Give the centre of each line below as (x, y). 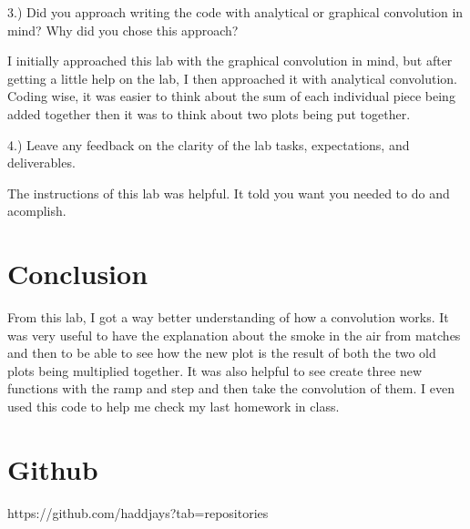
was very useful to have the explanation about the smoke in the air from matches (234, 335)
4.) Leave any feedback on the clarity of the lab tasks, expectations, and (209, 144)
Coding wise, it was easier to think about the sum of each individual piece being (231, 96)
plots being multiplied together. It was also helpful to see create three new (215, 370)
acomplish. (37, 211)
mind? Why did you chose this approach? (123, 30)
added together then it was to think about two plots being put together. (209, 113)
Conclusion (78, 274)
